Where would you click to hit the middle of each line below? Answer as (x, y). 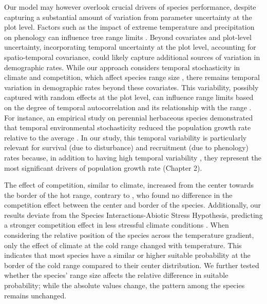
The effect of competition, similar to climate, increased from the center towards (129, 185)
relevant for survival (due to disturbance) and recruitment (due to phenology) (127, 147)
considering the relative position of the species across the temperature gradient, (129, 235)
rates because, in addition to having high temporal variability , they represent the (133, 157)
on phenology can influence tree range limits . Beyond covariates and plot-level (128, 37)
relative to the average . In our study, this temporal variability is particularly (126, 137)
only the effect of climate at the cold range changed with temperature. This (123, 245)
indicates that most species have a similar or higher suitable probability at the (127, 255)
